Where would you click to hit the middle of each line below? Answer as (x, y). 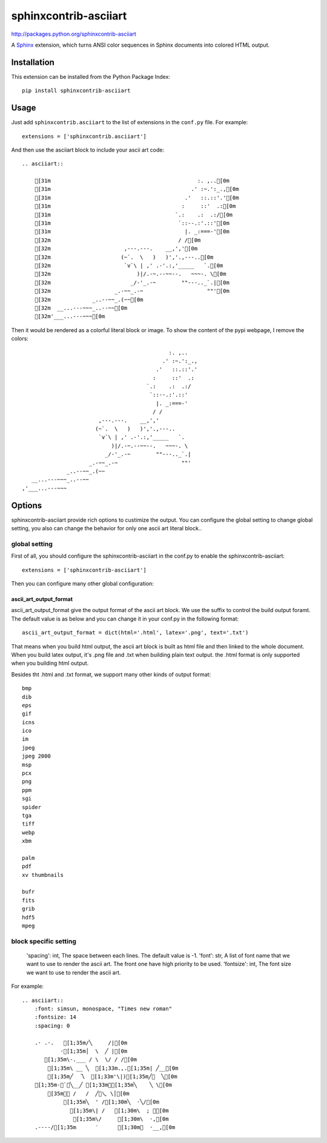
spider (32, 807)
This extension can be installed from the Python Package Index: (91, 76)
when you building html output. (50, 663)
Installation (33, 62)
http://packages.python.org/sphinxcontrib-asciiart (74, 34)
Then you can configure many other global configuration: (83, 583)
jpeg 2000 (36, 756)
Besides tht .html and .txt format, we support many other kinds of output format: (111, 674)
